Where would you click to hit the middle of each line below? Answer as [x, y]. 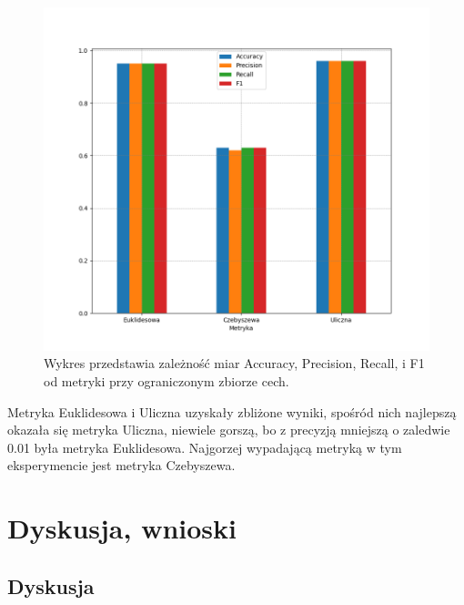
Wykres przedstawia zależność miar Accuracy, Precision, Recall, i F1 [234, 363]
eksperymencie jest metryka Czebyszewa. [121, 465]
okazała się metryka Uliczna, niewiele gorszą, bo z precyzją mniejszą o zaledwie [229, 430]
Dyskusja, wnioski [122, 528]
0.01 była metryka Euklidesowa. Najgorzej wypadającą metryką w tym [205, 447]
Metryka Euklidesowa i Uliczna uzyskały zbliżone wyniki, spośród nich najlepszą [232, 411]
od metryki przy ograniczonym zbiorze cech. [166, 381]
